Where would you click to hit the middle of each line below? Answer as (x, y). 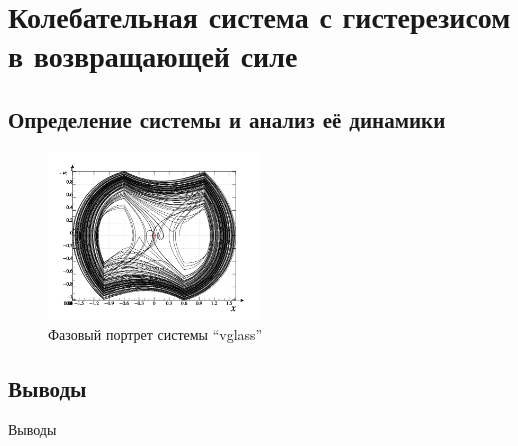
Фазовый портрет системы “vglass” (155, 333)
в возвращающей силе (153, 55)
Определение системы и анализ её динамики (227, 118)
